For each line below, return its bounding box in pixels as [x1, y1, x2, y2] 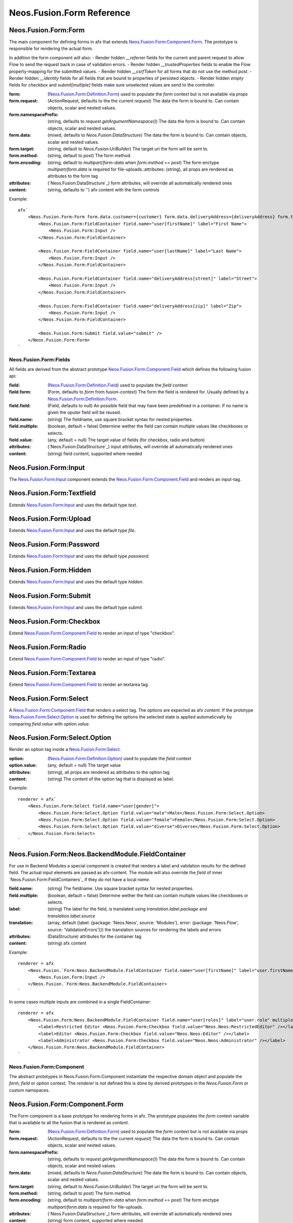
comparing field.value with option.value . [9, 721, 90, 726]
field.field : [9, 403, 31, 408]
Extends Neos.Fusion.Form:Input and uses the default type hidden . [9, 579, 144, 585]
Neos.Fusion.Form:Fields [9, 356, 70, 363]
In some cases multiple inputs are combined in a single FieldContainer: [9, 999, 151, 1005]
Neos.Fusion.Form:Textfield [9, 489, 96, 498]
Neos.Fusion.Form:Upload [9, 515, 91, 523]
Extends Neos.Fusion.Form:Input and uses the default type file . [9, 527, 136, 533]
